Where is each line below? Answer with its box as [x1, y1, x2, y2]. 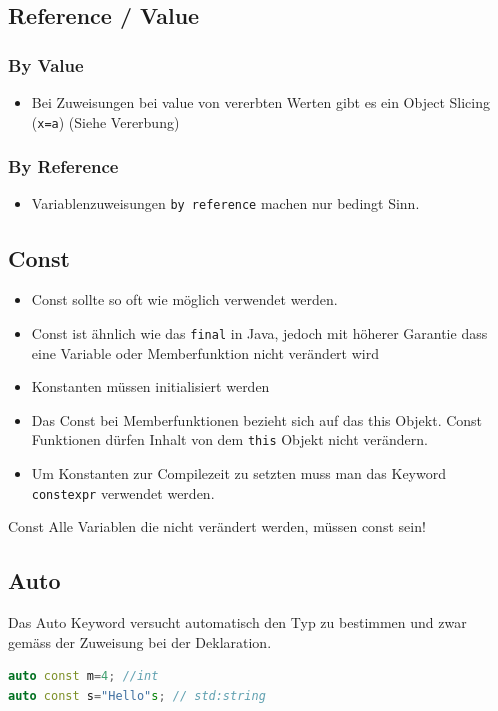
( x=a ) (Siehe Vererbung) [31, 111, 180, 132]
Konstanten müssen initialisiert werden [31, 376, 270, 397]
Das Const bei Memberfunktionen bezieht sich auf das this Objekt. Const [31, 409, 483, 430]
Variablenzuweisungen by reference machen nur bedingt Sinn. [31, 193, 420, 214]
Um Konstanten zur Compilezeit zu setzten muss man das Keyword [31, 463, 446, 484]
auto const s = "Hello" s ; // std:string [8, 688, 266, 703]
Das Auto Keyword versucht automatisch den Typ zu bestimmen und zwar [8, 612, 467, 633]
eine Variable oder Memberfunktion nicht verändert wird [31, 342, 379, 363]
